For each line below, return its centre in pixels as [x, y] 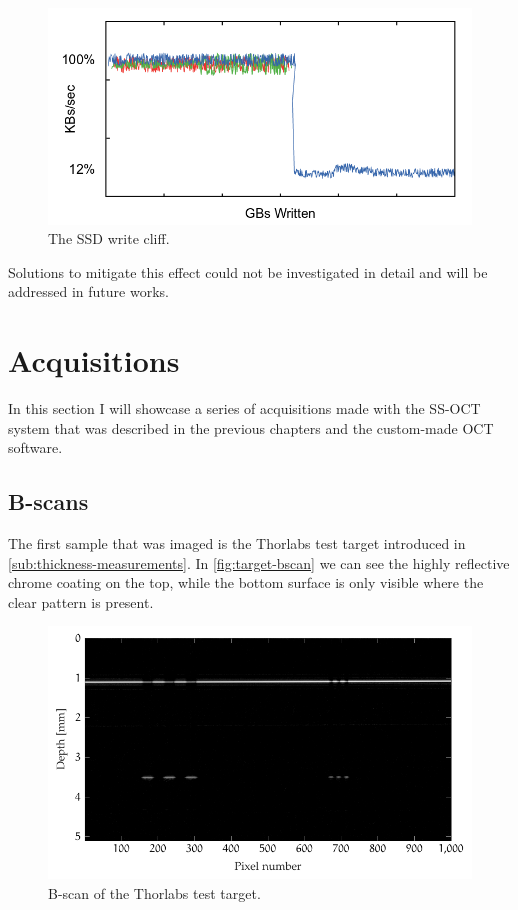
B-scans [48, 501]
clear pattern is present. [81, 601]
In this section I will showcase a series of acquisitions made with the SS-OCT [244, 408]
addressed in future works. [88, 291]
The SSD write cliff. [109, 238]
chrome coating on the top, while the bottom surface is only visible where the [246, 582]
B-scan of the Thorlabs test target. [154, 892]
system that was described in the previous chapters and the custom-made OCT [251, 427]
